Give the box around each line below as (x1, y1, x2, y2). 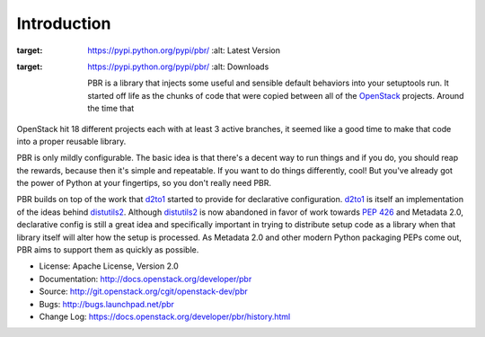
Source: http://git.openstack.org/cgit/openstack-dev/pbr (39, 286, 249, 297)
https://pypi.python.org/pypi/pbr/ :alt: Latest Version (87, 45, 280, 56)
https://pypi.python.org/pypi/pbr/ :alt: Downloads (87, 61, 269, 72)
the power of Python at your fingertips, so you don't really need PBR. (16, 178, 272, 189)
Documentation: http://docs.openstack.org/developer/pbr (39, 273, 252, 284)
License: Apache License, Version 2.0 (39, 261, 179, 271)
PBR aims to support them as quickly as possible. (16, 244, 199, 255)
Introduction (16, 13, 111, 33)
